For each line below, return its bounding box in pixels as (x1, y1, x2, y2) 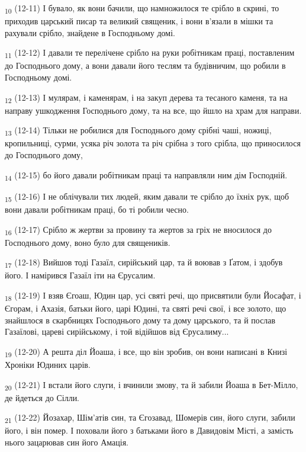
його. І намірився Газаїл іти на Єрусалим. (5, 269, 156, 281)
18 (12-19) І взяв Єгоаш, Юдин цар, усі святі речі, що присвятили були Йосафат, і (5, 288, 301, 303)
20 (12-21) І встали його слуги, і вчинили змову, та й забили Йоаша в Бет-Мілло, (5, 378, 298, 392)
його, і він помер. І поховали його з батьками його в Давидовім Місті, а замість (5, 424, 294, 437)
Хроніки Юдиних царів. (5, 358, 91, 370)
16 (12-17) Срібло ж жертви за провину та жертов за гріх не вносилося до (5, 223, 272, 237)
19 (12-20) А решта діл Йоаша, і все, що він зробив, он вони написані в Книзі (5, 345, 288, 359)
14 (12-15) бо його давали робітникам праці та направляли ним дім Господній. (5, 168, 288, 182)
